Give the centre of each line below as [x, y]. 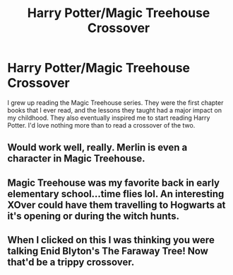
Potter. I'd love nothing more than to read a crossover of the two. [101, 125]
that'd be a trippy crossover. [71, 263]
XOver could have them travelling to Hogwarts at [116, 204]
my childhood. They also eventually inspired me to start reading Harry [109, 118]
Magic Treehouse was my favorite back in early [114, 183]
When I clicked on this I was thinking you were [111, 240]
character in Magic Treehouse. [76, 158]
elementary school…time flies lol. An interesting [116, 194]
